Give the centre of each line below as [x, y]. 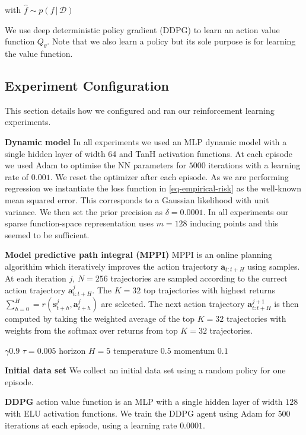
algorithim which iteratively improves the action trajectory [111, 266]
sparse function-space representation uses [79, 223]
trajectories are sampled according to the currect [199, 278]
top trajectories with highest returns [209, 290]
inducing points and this [234, 223]
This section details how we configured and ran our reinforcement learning [140, 110]
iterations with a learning [254, 165]
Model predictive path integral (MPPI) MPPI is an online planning [139, 255]
